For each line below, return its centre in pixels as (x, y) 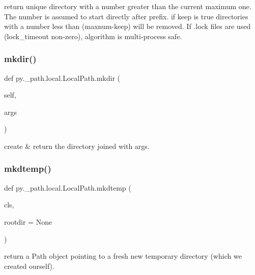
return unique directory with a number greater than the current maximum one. (128, 6)
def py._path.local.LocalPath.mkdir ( (62, 78)
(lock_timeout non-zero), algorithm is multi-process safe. (93, 36)
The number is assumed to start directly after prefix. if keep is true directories (126, 16)
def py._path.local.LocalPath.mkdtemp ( (68, 187)
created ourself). (29, 266)
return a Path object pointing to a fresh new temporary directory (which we (123, 256)
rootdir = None (28, 221)
